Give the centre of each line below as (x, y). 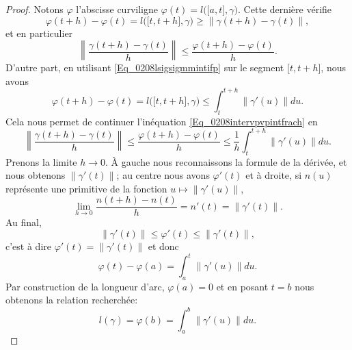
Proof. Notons (35, 9)
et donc (163, 246)
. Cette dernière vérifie (285, 9)
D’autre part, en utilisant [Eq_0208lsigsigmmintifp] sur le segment (145, 67)
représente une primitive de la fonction (86, 188)
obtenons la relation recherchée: (72, 300)
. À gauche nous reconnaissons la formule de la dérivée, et (226, 161)
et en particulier (39, 33)
